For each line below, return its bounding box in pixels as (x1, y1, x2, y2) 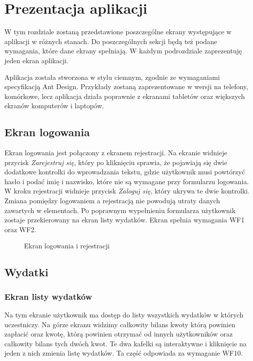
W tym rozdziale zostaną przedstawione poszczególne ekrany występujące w (4, 26, 231, 37)
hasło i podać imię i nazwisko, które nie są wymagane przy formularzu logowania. (4, 176, 249, 186)
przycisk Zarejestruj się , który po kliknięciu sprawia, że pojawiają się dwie (4, 157, 228, 167)
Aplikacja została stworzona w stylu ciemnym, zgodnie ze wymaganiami (4, 72, 220, 82)
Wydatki (4, 265, 48, 280)
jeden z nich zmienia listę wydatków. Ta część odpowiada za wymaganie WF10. (4, 348, 243, 358)
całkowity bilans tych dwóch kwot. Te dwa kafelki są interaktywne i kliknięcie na (4, 338, 247, 348)
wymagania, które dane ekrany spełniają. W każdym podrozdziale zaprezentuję (4, 46, 242, 56)
